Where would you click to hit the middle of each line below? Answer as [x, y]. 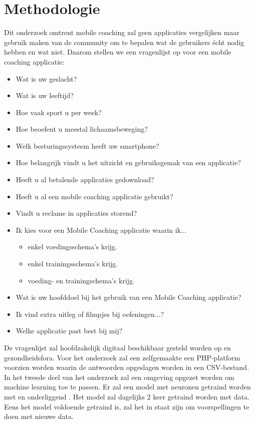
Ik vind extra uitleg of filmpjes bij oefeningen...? [90, 314]
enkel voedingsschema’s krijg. [72, 247]
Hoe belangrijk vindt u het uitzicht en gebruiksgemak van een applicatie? [128, 162]
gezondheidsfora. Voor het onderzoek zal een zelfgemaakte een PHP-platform [122, 357]
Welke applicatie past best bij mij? [69, 331]
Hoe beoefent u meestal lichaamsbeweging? [82, 129]
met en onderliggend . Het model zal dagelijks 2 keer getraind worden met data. [127, 396]
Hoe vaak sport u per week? [59, 112]
